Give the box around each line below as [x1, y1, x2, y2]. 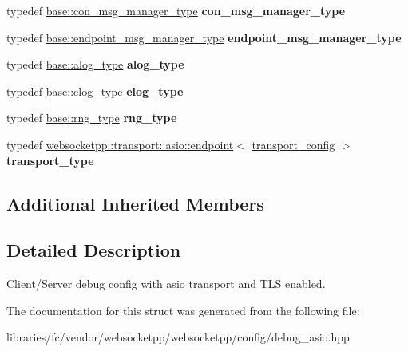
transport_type [6, 152, 94, 168]
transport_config [252, 136, 335, 152]
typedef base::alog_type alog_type [6, 56, 184, 73]
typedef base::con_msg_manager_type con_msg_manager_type [6, 2, 346, 18]
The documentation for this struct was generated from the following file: [6, 302, 360, 318]
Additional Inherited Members [6, 191, 264, 215]
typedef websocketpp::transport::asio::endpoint [6, 136, 234, 152]
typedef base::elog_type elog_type [6, 82, 184, 99]
